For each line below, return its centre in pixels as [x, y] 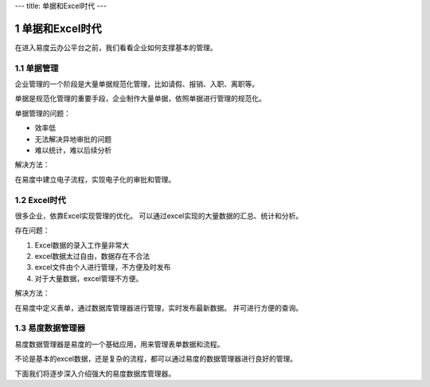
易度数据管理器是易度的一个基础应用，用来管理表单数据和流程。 [119, 344]
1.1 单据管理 [37, 68]
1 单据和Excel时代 [59, 28]
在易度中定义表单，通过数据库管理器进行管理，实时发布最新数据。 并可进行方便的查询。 [158, 307]
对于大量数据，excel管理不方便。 [89, 278]
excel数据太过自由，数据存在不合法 [92, 256]
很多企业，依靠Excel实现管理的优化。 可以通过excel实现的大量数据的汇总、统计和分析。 [158, 216]
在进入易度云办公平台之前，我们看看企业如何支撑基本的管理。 [116, 47]
